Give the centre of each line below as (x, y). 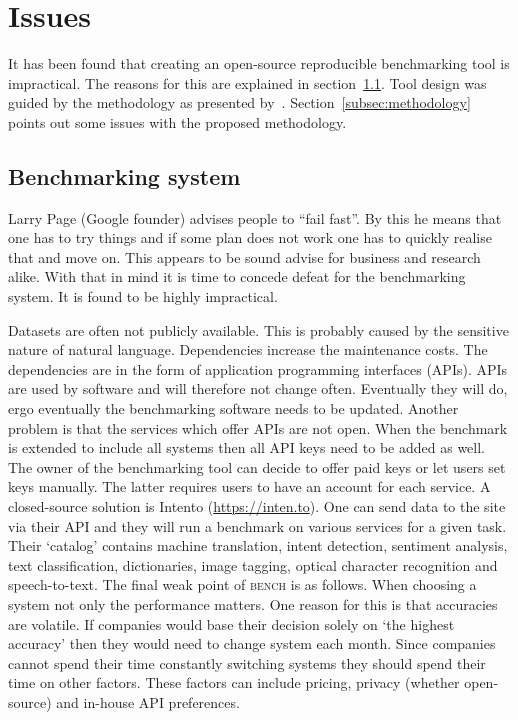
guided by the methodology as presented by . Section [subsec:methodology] (239, 102)
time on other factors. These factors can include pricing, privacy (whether (234, 682)
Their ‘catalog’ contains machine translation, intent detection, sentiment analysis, (258, 545)
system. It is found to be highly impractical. (143, 296)
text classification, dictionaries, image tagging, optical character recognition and (253, 564)
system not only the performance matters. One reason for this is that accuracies (253, 603)
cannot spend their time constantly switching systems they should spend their (247, 662)
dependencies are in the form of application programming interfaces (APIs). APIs (258, 368)
